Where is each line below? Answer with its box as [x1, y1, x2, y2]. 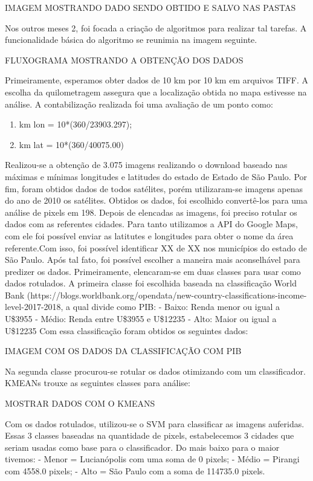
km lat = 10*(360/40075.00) [19, 138, 124, 150]
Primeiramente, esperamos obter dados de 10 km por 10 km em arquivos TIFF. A [5, 74, 308, 86]
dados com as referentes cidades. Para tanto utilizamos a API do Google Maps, [5, 218, 298, 230]
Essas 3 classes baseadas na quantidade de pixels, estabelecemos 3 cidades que [5, 429, 294, 442]
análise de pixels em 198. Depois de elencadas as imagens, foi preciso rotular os [5, 205, 297, 218]
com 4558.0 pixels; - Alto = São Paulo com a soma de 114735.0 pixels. [5, 465, 265, 477]
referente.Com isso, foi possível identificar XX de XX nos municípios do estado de [5, 241, 307, 254]
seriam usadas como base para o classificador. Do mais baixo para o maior [5, 441, 280, 453]
